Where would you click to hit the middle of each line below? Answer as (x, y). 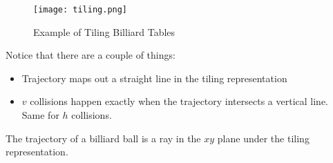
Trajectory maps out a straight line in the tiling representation (154, 78)
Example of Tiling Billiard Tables (104, 31)
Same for (40, 115)
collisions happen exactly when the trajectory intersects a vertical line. (179, 101)
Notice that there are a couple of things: (91, 55)
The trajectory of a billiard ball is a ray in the (103, 138)
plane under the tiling (263, 138)
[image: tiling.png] (80, 10)
